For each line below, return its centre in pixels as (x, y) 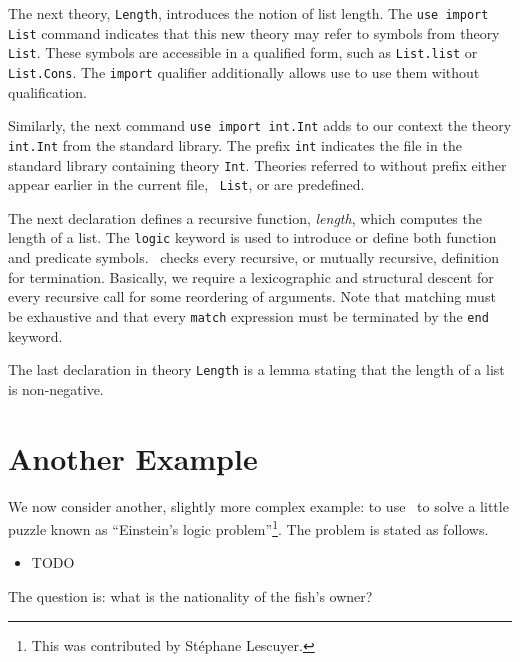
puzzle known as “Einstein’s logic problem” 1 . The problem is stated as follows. (248, 527)
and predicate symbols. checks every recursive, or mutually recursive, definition (254, 257)
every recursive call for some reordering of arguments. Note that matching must (252, 296)
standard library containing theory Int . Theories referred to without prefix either (257, 164)
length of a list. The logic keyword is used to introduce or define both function (252, 237)
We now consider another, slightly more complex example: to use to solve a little (258, 505)
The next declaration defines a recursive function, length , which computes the (245, 217)
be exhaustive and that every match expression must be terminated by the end (248, 315)
